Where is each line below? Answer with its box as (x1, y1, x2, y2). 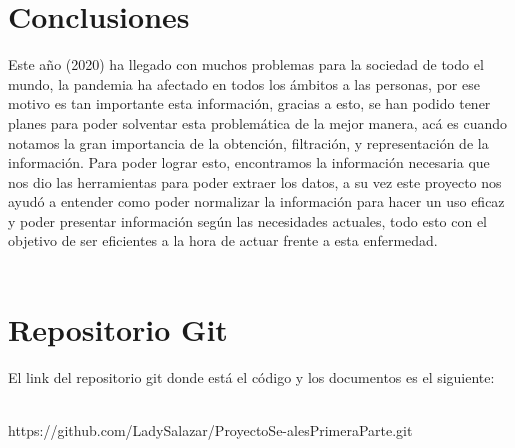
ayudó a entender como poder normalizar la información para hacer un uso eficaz (8, 191, 505, 212)
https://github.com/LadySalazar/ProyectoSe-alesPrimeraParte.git (8, 419, 413, 440)
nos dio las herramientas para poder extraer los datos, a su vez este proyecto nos (8, 171, 502, 192)
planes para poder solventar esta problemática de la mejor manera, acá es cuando (8, 112, 508, 133)
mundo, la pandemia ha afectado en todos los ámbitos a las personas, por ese (8, 73, 480, 94)
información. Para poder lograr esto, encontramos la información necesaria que (8, 152, 490, 173)
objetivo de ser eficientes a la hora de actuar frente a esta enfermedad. (8, 230, 438, 251)
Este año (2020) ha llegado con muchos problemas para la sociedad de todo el (8, 54, 484, 75)
